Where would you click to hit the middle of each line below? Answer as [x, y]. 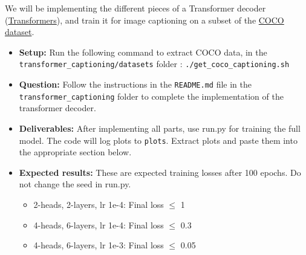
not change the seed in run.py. [75, 184]
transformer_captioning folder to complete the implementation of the [151, 96]
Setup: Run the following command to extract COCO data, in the [143, 52]
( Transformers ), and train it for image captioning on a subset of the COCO [145, 20]
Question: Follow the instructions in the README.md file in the [135, 84]
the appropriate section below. [75, 152]
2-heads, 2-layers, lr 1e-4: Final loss [99, 204]
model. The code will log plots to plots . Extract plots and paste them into [158, 140]
